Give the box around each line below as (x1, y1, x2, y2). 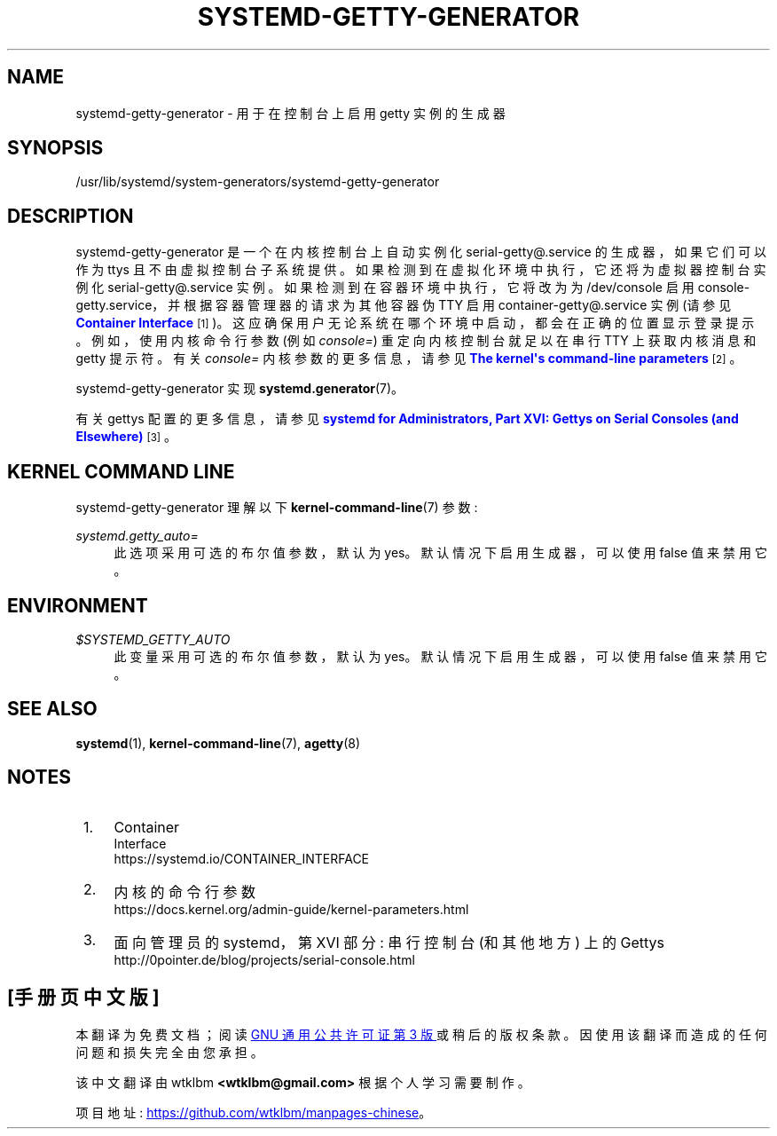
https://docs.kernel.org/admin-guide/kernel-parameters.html (114, 901, 469, 917)
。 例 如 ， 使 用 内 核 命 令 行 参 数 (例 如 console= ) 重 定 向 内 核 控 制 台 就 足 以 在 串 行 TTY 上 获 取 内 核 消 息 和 (75, 333, 757, 349)
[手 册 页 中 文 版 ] (7, 986, 160, 1009)
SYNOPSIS (7, 137, 104, 160)
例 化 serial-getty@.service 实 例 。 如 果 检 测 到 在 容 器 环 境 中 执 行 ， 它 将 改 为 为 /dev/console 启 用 (75, 280, 695, 296)
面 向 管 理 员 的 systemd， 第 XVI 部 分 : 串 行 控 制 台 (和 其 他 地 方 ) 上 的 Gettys (114, 933, 665, 951)
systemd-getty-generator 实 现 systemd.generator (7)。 (75, 381, 404, 397)
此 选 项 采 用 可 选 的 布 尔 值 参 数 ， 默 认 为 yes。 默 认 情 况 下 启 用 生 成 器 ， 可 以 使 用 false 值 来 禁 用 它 (114, 545, 767, 561)
